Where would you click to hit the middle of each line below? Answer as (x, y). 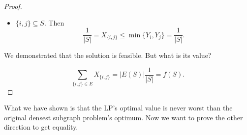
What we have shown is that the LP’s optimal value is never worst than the (118, 108)
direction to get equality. (41, 127)
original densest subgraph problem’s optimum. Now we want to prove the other (123, 117)
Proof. (13, 6)
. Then (54, 22)
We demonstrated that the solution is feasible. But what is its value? (108, 55)
